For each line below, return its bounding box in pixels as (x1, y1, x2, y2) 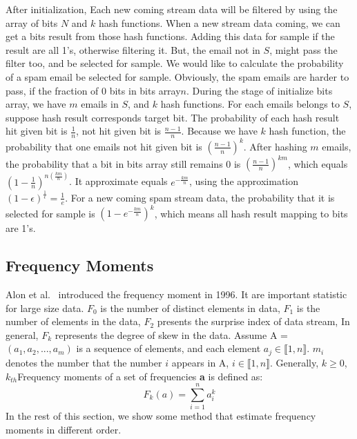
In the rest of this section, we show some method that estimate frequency (6, 409, 316, 423)
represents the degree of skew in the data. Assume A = (55, 327, 288, 342)
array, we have (6, 97, 66, 111)
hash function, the (269, 124, 346, 138)
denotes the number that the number (6, 355, 162, 369)
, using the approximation (189, 174, 299, 188)
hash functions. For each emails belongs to (160, 97, 340, 111)
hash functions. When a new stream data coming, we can (99, 15, 340, 30)
